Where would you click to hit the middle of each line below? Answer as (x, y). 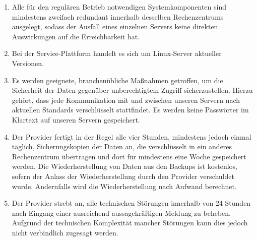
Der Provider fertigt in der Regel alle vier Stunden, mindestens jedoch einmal (132, 136)
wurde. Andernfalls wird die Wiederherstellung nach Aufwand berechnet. (124, 186)
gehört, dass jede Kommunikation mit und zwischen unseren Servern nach (126, 100)
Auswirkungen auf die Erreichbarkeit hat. (76, 36)
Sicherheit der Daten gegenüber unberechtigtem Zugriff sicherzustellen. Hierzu (132, 90)
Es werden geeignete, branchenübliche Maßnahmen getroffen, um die (117, 80)
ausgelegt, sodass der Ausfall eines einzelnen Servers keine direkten (115, 26)
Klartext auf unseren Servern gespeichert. (76, 119)
